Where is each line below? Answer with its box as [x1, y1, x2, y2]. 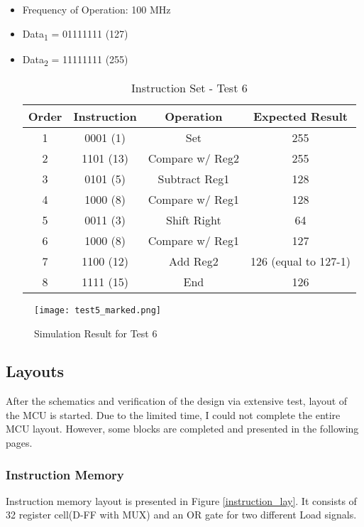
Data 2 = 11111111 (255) [22, 51, 128, 68]
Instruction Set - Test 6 [131, 79, 248, 96]
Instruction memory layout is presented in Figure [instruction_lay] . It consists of [6, 493, 357, 508]
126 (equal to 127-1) [250, 252, 351, 269]
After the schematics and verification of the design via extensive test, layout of [6, 393, 348, 408]
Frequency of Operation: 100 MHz [22, 2, 171, 16]
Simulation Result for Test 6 [34, 325, 158, 340]
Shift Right [166, 211, 221, 228]
